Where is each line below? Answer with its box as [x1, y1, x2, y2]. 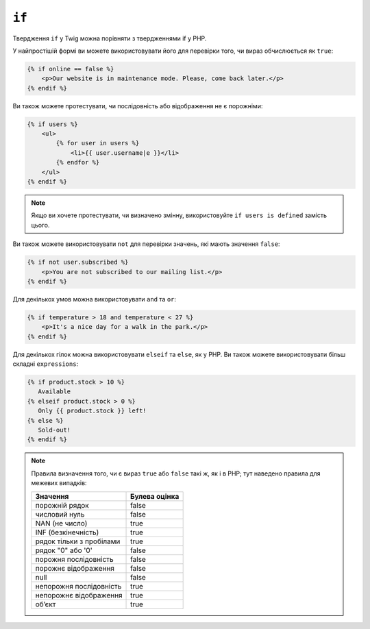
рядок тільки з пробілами [35, 536, 121, 546]
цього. [31, 221, 50, 229]
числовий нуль [35, 509, 85, 519]
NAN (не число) [35, 518, 88, 528]
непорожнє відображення [35, 590, 123, 600]
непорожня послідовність [35, 581, 122, 591]
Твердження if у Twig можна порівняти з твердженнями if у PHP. [12, 34, 207, 42]
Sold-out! [38, 426, 71, 434]
